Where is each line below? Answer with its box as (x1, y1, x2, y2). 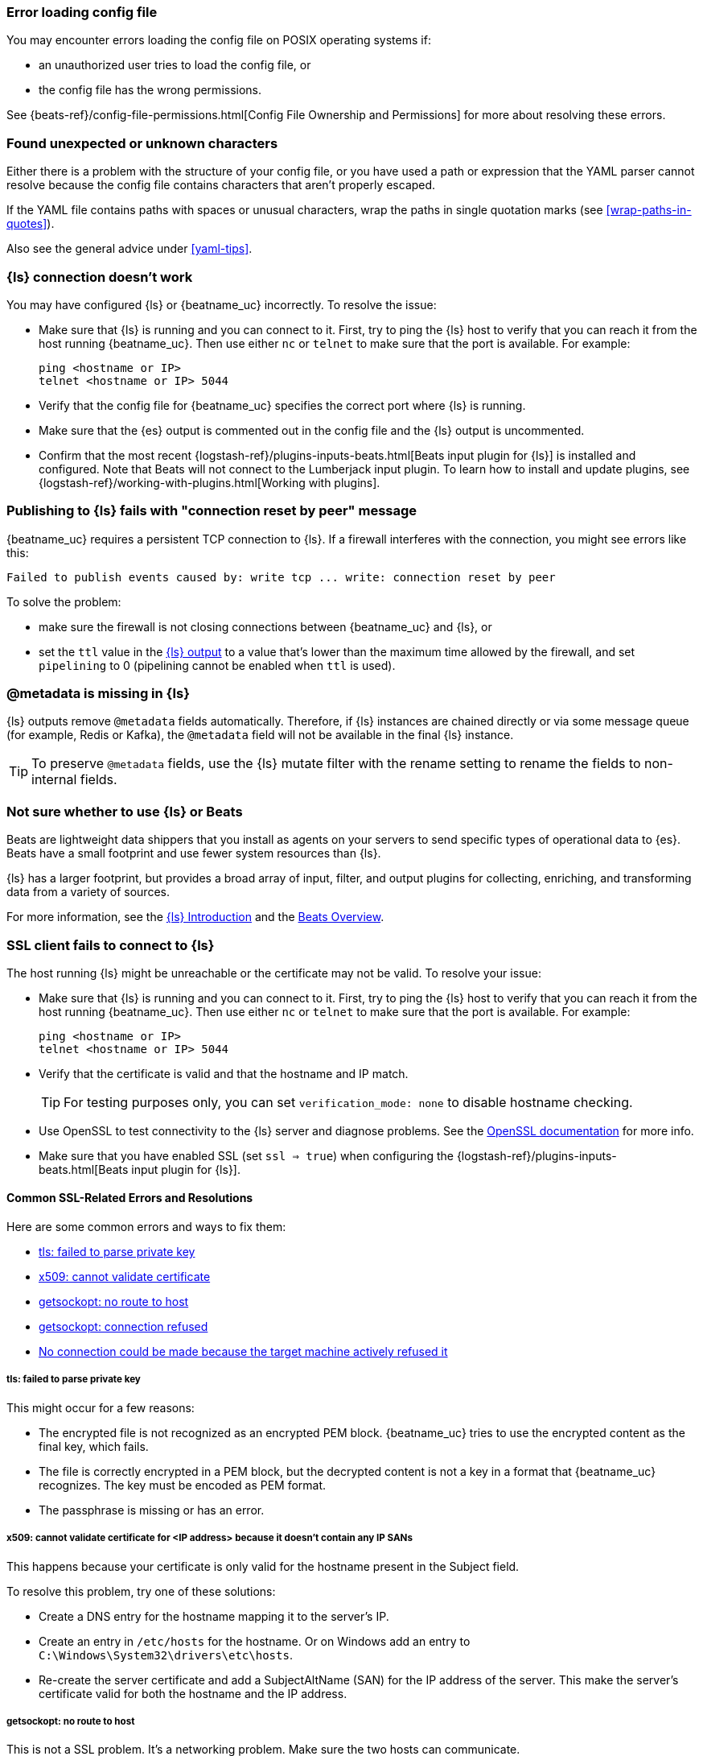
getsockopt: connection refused (39, 1320, 208, 1334)
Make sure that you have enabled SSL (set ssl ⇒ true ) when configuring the (39, 1148, 454, 1163)
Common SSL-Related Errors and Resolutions (6, 1191, 253, 1205)
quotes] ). (6, 217, 55, 231)
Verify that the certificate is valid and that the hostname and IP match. (39, 1066, 409, 1080)
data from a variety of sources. (6, 885, 170, 899)
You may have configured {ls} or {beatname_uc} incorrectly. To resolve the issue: (6, 297, 437, 312)
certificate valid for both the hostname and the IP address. (39, 1686, 347, 1700)
